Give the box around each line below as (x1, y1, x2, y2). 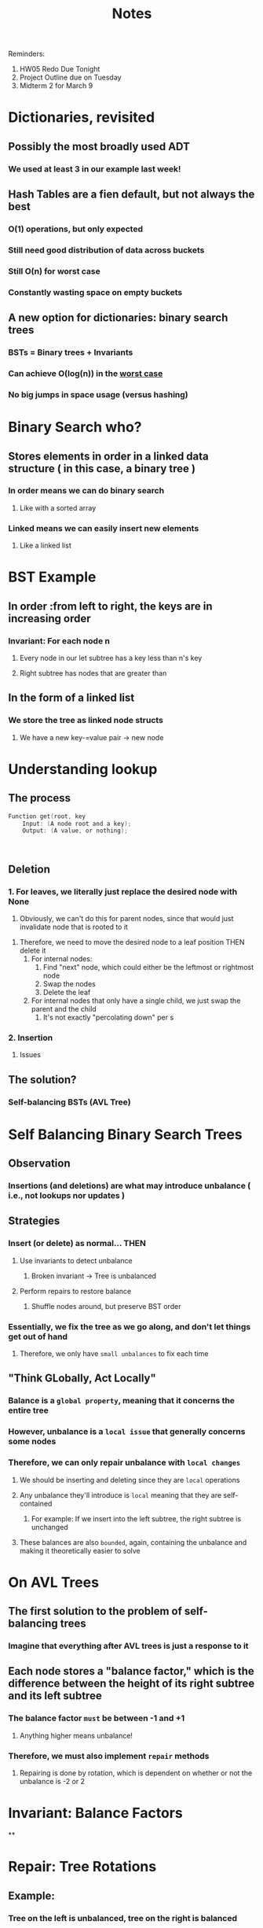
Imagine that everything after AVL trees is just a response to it (8, 1641, 249, 1652)
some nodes (8, 1436, 57, 1447)
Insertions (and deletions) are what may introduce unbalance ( (8, 1181, 251, 1192)
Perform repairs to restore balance (19, 1286, 132, 1296)
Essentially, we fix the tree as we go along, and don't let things (8, 1321, 251, 1332)
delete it (19, 946, 46, 955)
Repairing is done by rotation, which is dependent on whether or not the (19, 1768, 253, 1778)
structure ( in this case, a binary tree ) (8, 462, 196, 475)
